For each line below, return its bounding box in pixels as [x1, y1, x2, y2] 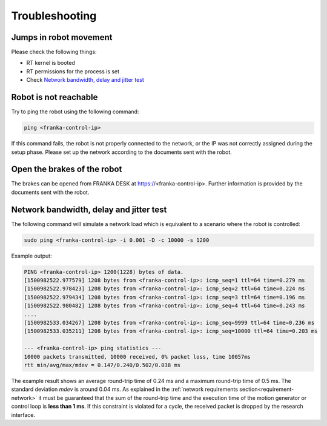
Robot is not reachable [11, 92, 98, 102]
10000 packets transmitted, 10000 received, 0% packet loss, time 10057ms [24, 353, 251, 360]
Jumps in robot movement [11, 32, 113, 42]
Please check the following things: [11, 48, 97, 56]
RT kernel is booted [26, 59, 76, 67]
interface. [11, 411, 36, 418]
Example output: [11, 252, 52, 259]
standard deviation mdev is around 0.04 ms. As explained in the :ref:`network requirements [11, 385, 239, 393]
